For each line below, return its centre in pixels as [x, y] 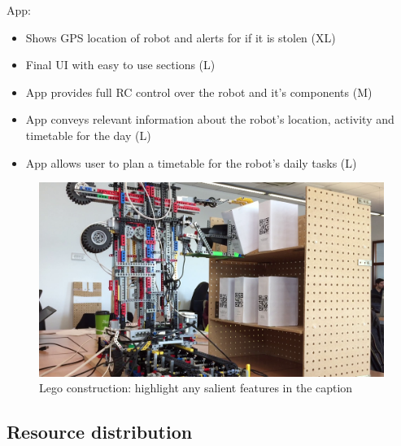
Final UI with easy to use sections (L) [120, 65]
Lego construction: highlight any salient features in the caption [196, 388]
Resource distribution [100, 432]
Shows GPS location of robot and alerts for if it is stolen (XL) [181, 37]
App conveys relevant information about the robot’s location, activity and [210, 119]
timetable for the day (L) [88, 135]
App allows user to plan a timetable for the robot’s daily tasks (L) [191, 162]
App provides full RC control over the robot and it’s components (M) [199, 92]
